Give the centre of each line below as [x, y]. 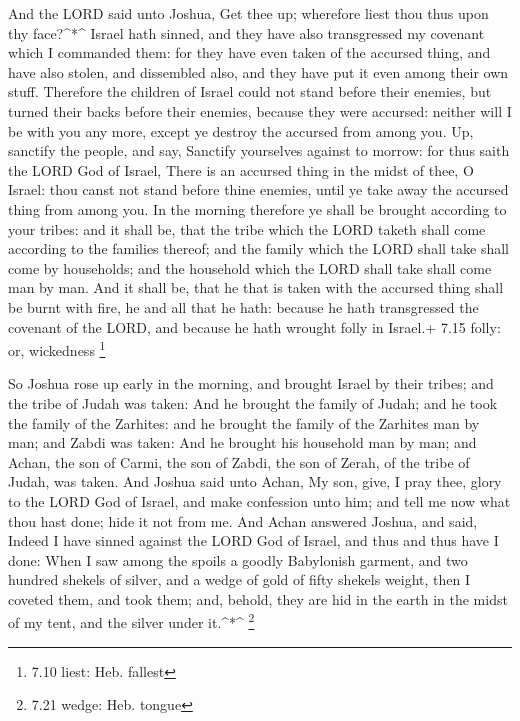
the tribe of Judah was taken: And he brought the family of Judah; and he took [253, 402]
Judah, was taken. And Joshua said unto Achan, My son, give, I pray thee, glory [255, 481]
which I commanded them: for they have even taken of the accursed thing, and [249, 52]
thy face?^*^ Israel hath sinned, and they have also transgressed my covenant [246, 32]
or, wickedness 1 [57, 348]
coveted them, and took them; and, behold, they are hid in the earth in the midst [258, 598]
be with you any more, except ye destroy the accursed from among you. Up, [241, 130]
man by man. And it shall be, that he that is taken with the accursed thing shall [256, 287]
